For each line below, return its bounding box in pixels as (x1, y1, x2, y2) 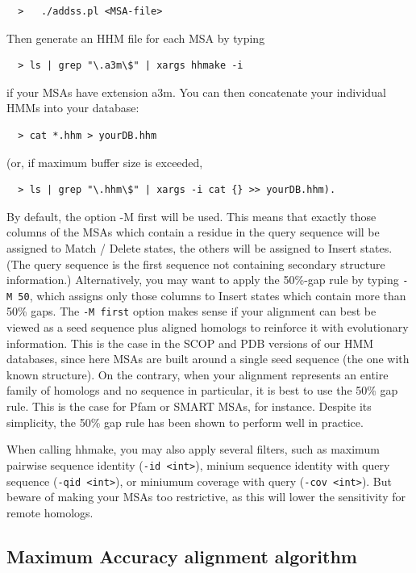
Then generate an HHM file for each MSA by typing (6, 29, 265, 46)
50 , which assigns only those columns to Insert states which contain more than (18, 286, 406, 303)
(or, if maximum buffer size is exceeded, (6, 153, 203, 170)
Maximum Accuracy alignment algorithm (6, 543, 357, 568)
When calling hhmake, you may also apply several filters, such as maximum (6, 441, 380, 458)
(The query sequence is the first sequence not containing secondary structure (6, 255, 385, 272)
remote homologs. (6, 504, 94, 521)
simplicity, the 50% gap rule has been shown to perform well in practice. (6, 413, 364, 430)
